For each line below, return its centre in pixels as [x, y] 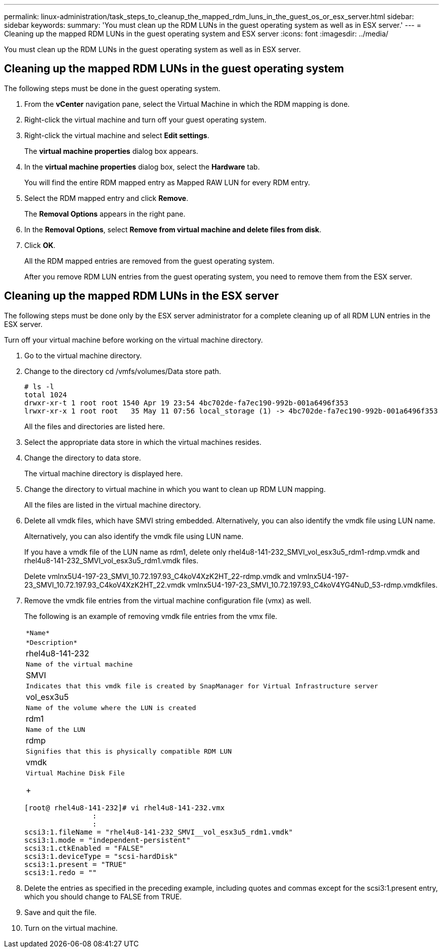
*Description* [52, 642]
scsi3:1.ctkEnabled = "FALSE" [84, 848]
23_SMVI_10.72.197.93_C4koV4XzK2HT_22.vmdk [105, 585]
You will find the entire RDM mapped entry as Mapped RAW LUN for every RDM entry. [167, 182]
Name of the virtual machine [79, 664]
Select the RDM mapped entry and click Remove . [106, 198]
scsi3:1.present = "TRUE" [76, 864]
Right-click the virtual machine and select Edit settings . [117, 135]
